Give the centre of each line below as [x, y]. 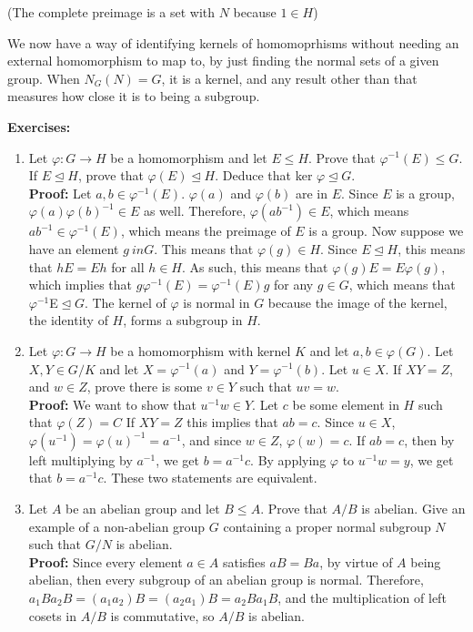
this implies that [232, 422]
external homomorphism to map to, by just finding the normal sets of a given [223, 61]
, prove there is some [145, 387]
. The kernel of [125, 302]
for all [128, 266]
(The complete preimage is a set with [111, 12]
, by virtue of [356, 561]
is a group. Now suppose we [386, 231]
